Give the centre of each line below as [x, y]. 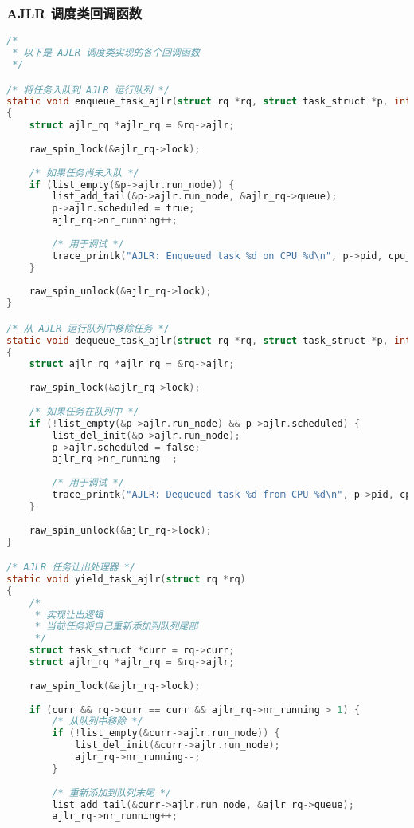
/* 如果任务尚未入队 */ [84, 173]
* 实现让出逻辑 [69, 615]
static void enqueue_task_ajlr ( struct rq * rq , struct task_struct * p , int [209, 102]
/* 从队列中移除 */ [98, 722]
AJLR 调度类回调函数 [74, 12]
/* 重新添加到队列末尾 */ [112, 793]
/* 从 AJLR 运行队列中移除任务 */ [88, 328]
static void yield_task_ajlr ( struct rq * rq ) [126, 579]
